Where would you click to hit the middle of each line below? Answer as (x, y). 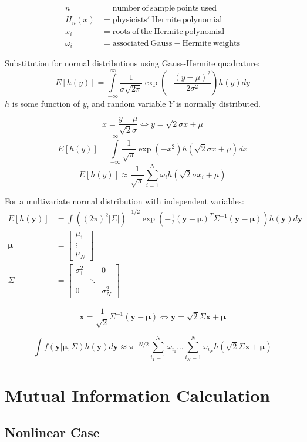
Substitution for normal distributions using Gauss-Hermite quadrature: (132, 63)
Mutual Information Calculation (138, 395)
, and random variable (126, 103)
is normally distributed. (218, 103)
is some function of (46, 103)
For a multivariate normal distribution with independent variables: (124, 201)
